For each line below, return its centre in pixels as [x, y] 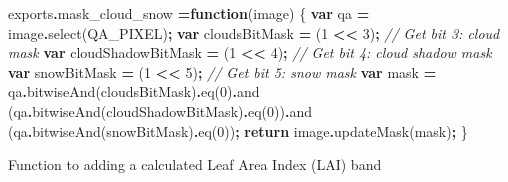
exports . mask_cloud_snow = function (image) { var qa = [189, 13]
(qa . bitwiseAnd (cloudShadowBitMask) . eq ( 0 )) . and [160, 110]
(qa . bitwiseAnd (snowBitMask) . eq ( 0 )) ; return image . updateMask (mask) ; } [238, 130]
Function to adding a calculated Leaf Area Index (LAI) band [195, 164]
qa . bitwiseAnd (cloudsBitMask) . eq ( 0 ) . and [134, 91]
